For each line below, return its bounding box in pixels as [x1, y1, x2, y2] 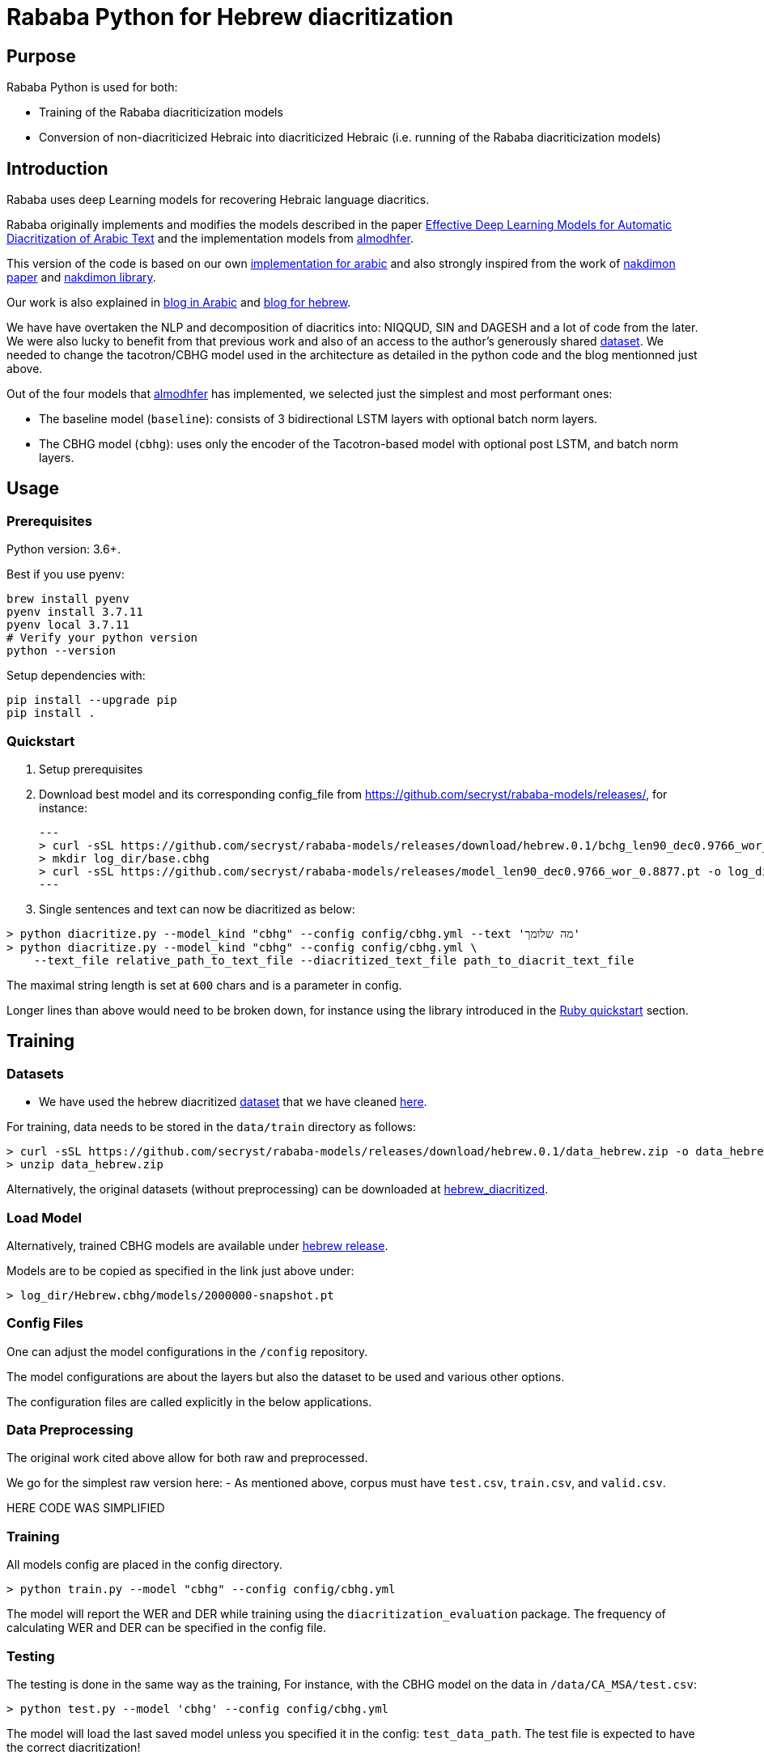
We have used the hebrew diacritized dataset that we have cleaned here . [39, 1095, 427, 1109]
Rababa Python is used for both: [6, 80, 178, 95]
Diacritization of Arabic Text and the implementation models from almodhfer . [6, 231, 414, 246]
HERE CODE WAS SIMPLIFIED [6, 1501, 165, 1515]
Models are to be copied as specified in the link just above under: [6, 1263, 354, 1278]
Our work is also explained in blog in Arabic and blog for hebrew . [6, 295, 351, 310]
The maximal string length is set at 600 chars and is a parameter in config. [6, 977, 402, 992]
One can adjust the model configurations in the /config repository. [6, 1344, 368, 1358]
